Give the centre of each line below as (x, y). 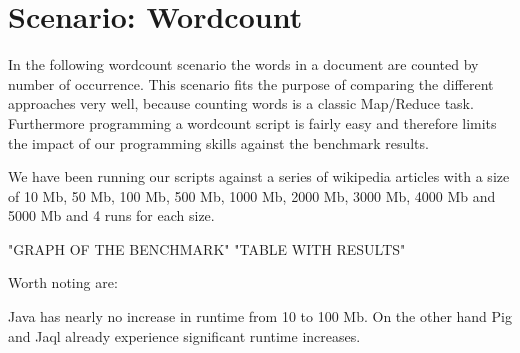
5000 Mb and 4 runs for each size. (111, 215)
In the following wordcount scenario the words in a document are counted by (243, 64)
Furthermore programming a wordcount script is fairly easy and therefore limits (252, 122)
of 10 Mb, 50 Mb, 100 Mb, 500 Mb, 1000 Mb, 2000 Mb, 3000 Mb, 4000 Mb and (252, 195)
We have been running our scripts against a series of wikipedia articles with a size (259, 176)
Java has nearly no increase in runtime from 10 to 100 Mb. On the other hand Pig (260, 316)
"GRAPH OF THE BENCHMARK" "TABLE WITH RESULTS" (207, 248)
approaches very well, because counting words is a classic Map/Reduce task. (241, 103)
